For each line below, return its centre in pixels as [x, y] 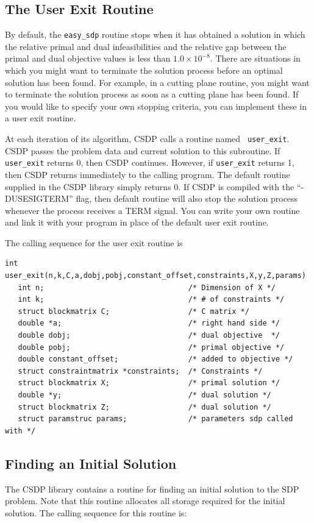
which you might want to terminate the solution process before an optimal [144, 70]
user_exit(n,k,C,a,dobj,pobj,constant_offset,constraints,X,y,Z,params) [155, 276]
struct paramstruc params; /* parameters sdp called [155, 419]
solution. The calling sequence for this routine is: [96, 512]
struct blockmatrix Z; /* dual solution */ [145, 407]
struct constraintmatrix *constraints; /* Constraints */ [140, 371]
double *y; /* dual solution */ [145, 395]
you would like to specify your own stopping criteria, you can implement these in [156, 106]
